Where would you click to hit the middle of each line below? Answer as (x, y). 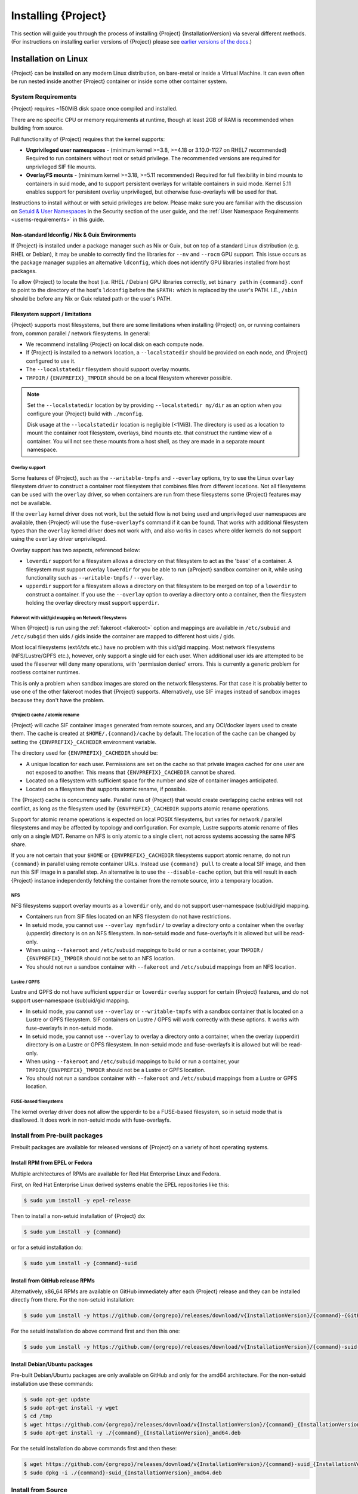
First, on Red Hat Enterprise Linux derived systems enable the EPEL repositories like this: (120, 1185)
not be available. (31, 503)
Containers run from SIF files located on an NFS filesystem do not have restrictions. (129, 917)
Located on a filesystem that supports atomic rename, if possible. (107, 789)
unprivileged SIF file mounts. (61, 167)
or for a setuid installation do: (47, 1247)
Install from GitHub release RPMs (53, 1280)
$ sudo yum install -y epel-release (77, 1201)
